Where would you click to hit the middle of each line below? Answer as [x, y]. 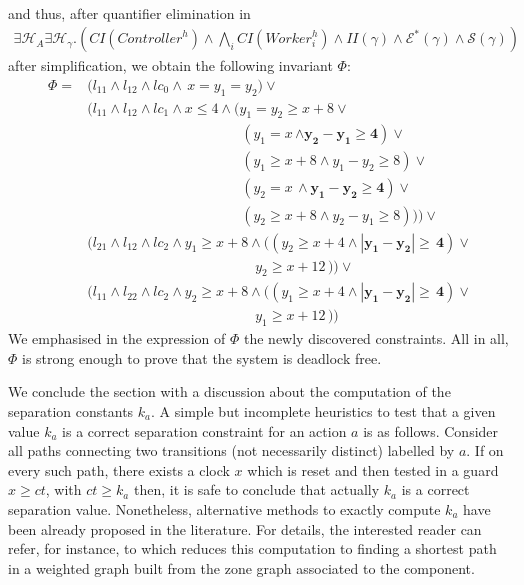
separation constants [71, 411]
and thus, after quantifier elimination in [129, 12]
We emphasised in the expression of [117, 338]
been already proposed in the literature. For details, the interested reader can [245, 528]
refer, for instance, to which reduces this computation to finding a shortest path [252, 548]
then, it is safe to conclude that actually [256, 489]
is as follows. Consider [431, 430]
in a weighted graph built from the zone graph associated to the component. [241, 567]
